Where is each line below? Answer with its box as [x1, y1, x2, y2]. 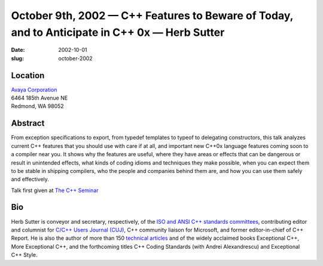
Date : [11, 47, 25, 54]
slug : [11, 54, 24, 62]
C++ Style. [11, 251, 38, 259]
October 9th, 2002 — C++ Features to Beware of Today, [11, 9, 293, 22]
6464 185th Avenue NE [11, 94, 68, 101]
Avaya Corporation [11, 86, 57, 93]
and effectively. [11, 176, 49, 183]
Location [11, 70, 45, 81]
